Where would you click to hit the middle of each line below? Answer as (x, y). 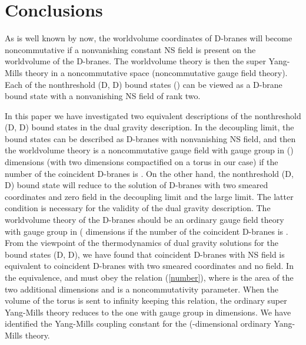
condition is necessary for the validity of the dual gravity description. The (138, 208)
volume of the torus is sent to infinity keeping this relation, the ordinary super (146, 300)
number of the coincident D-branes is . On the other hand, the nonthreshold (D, (149, 173)
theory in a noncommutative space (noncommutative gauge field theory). (156, 72)
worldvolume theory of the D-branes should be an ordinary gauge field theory (144, 220)
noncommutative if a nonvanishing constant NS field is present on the (130, 49)
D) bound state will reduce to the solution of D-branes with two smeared (137, 185)
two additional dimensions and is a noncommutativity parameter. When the (142, 289)
